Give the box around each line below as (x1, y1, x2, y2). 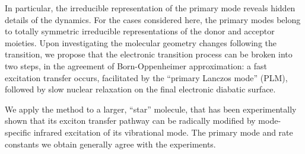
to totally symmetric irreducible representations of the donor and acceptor (5, 25, 275, 37)
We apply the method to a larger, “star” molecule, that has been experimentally (5, 102, 297, 115)
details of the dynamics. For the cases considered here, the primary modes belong (5, 13, 301, 25)
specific (5, 126, 31, 138)
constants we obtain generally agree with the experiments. (5, 137, 216, 150)
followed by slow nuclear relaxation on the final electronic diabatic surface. (5, 83, 276, 95)
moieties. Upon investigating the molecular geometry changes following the (5, 36, 277, 49)
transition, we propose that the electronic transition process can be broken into (5, 48, 293, 60)
